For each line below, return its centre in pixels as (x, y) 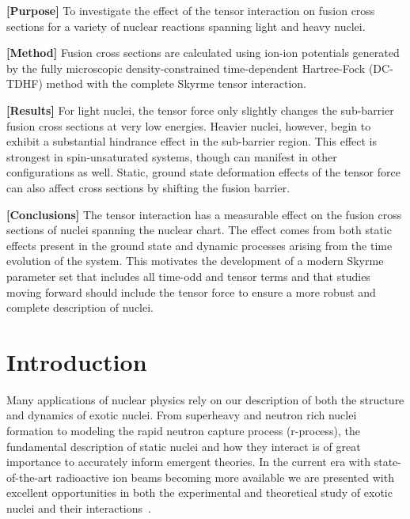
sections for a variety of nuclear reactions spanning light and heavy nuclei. (186, 26)
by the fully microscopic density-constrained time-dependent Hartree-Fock (186, 68)
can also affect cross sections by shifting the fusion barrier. (148, 187)
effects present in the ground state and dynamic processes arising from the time (199, 245)
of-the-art (29, 477)
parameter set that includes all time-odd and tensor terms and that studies (188, 276)
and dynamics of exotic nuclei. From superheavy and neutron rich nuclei (182, 415)
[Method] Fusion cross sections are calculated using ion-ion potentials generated (203, 53)
